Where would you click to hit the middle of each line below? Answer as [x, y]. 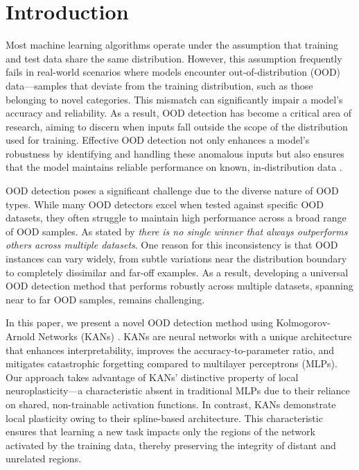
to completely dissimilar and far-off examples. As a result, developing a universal [177, 272]
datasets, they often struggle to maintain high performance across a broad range [176, 218]
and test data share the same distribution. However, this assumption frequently [174, 58]
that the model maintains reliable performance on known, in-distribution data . [174, 167]
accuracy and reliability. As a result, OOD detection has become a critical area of [179, 113]
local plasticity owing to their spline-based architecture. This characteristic [164, 418]
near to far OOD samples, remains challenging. [105, 299]
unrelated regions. [44, 459]
